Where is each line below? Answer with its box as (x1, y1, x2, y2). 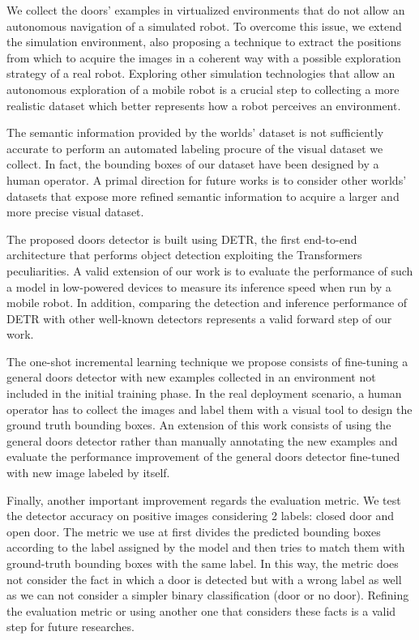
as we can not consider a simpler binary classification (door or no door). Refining (6, 587, 409, 604)
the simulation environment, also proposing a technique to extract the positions (6, 33, 402, 50)
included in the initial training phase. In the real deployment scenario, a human (6, 385, 402, 402)
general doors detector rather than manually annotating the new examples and (6, 432, 398, 449)
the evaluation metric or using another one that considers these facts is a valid (6, 602, 396, 619)
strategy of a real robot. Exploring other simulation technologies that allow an (6, 65, 395, 82)
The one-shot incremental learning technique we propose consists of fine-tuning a (6, 352, 408, 369)
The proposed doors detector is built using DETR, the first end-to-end (6, 230, 357, 247)
